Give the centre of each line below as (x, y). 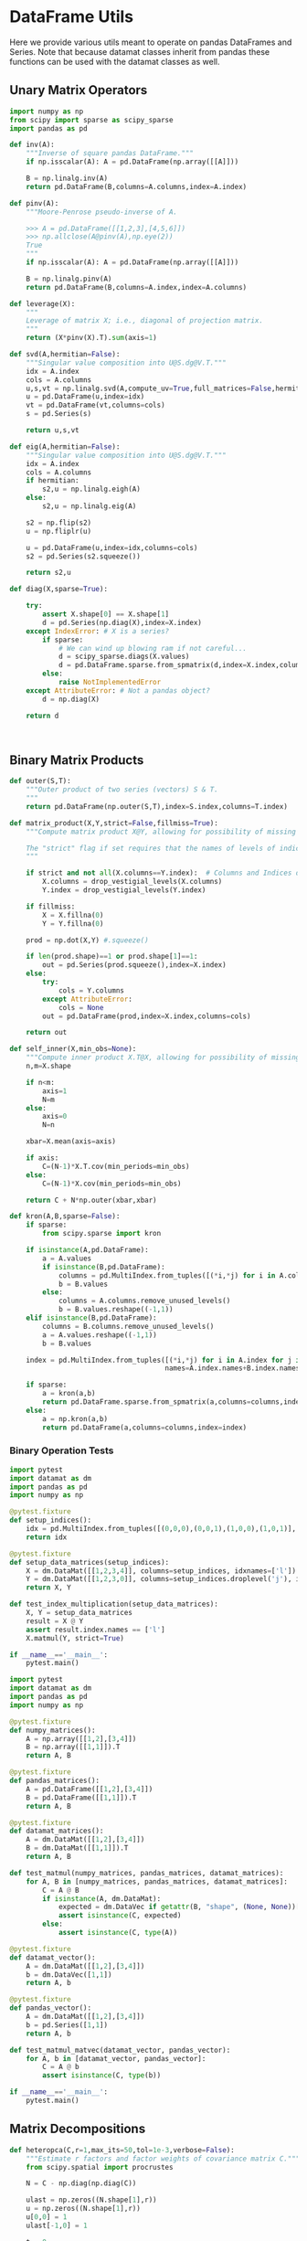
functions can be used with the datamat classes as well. (115, 61)
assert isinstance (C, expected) (120, 1916)
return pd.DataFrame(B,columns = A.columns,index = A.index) (137, 186)
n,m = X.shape (48, 1067)
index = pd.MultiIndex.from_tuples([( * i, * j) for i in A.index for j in (165, 1360)
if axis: (42, 1158)
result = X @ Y (55, 1621)
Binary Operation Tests (62, 1450)
